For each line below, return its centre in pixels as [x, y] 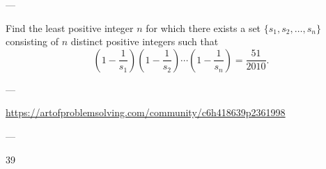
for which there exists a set [203, 27]
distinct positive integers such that [145, 41]
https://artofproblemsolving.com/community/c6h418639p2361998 [146, 112]
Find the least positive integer [70, 27]
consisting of [32, 41]
